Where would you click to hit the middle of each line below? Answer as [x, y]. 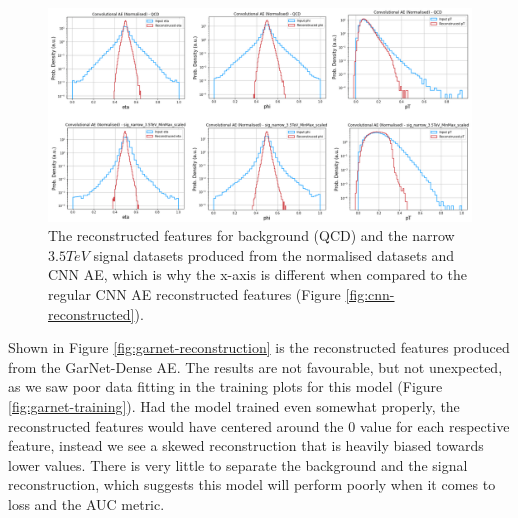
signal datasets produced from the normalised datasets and [274, 254]
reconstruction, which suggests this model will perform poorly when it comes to [252, 484]
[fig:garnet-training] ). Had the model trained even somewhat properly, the [234, 406]
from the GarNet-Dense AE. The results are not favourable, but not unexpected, [255, 366]
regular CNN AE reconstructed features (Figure [194, 294]
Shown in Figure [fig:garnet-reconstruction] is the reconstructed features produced [259, 347]
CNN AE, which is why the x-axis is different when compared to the [257, 274]
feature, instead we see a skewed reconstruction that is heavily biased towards [246, 445]
